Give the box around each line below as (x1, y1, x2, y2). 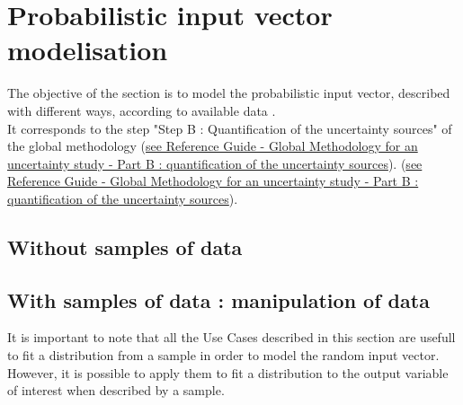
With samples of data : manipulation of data (7, 286, 430, 313)
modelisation (7, 31, 168, 68)
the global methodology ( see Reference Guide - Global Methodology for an (7, 136, 418, 155)
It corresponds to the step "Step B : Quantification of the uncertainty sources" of (7, 119, 452, 137)
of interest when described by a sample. (7, 381, 225, 400)
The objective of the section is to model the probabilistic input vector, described (7, 84, 450, 102)
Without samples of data (7, 233, 243, 260)
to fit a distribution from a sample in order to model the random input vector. (7, 346, 440, 365)
